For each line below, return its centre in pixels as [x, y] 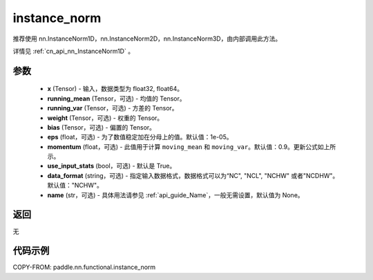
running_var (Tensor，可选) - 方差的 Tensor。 [113, 108]
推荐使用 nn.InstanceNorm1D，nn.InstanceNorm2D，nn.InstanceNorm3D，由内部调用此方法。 [147, 39]
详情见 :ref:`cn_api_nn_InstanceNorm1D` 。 [74, 51]
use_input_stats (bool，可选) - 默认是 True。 [112, 166]
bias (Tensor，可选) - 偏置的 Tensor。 [101, 127]
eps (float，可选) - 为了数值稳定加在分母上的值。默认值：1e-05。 [140, 137]
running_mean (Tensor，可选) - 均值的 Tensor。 [116, 98]
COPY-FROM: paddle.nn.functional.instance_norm [84, 267]
